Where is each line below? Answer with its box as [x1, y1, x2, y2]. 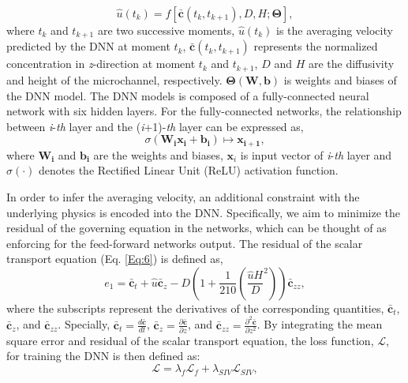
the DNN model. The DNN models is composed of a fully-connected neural [6, 87, 369, 103]
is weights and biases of [283, 71, 397, 88]
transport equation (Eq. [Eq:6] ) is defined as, [6, 250, 223, 267]
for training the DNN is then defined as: [6, 347, 200, 364]
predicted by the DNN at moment [6, 38, 170, 54]
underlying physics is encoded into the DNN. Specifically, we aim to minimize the [6, 204, 401, 220]
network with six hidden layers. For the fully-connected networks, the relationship [6, 103, 402, 119]
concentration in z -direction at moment [6, 55, 196, 72]
